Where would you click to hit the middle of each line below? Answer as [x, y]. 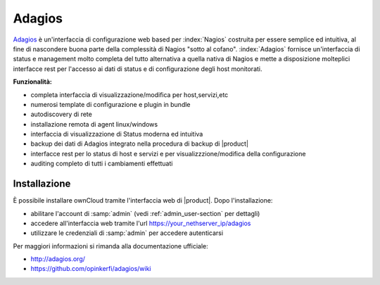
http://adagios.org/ [58, 259]
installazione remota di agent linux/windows [94, 124]
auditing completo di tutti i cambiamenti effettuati [102, 164]
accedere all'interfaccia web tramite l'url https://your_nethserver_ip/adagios [141, 223]
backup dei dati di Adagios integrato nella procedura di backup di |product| [140, 144]
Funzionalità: [33, 82]
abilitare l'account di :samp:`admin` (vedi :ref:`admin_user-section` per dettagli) [145, 213]
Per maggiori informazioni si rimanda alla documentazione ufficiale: [110, 246]
